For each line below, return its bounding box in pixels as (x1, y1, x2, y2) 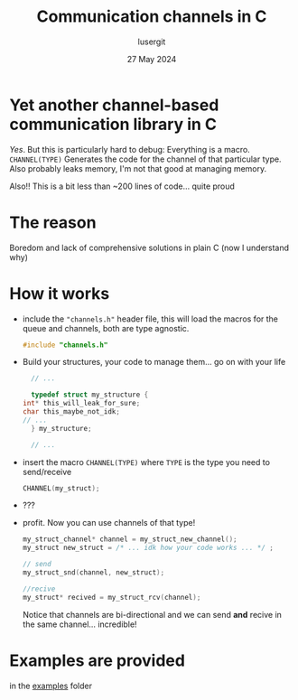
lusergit (137, 36, 166, 47)
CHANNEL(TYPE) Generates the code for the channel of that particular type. (9, 154, 282, 164)
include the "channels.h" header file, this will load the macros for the (22, 313, 278, 324)
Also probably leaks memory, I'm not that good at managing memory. (9, 163, 267, 173)
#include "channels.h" (22, 341, 108, 350)
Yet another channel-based (9, 95, 219, 115)
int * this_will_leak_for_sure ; (22, 399, 141, 408)
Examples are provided (9, 650, 185, 670)
